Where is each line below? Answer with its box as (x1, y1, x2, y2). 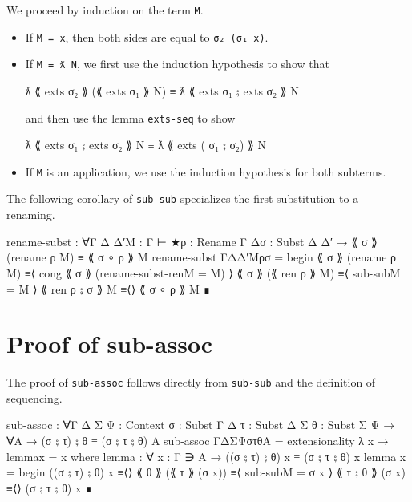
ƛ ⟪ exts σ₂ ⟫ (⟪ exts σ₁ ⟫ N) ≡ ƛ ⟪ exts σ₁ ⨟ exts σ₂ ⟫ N (25, 82, 299, 99)
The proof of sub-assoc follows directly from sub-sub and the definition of (6, 374, 376, 391)
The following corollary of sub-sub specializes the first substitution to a (6, 190, 359, 207)
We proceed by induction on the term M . (6, 2, 204, 18)
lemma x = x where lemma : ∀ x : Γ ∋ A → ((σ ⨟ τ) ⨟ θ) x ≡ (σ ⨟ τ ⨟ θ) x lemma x (6, 447, 406, 464)
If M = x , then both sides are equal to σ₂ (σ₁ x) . (25, 28, 269, 45)
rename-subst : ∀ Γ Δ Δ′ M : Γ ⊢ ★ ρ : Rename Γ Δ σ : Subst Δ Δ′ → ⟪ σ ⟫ (6, 233, 378, 249)
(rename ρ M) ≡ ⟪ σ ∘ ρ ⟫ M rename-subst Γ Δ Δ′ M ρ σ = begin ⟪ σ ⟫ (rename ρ (6, 249, 397, 265)
